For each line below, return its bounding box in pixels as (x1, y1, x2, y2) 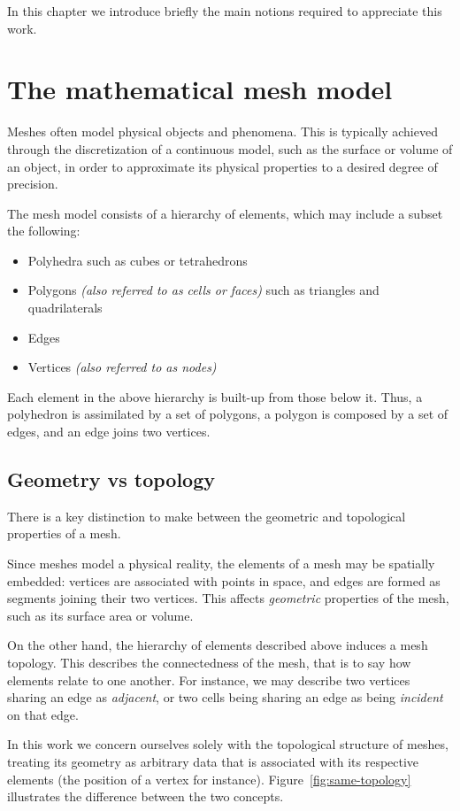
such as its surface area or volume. (7, 606, 194, 624)
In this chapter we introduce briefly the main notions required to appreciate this (7, 2, 442, 19)
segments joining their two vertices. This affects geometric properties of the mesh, (7, 589, 449, 607)
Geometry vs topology (7, 466, 215, 493)
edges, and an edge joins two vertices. (7, 422, 211, 441)
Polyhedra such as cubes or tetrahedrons (27, 251, 248, 269)
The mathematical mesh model (7, 71, 393, 107)
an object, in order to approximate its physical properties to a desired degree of (7, 157, 438, 175)
